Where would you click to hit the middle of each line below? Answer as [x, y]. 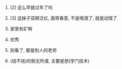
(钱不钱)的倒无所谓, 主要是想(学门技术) [50, 61]
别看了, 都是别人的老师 [33, 50]
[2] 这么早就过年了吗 [31, 7]
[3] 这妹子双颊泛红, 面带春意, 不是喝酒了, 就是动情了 [64, 18]
